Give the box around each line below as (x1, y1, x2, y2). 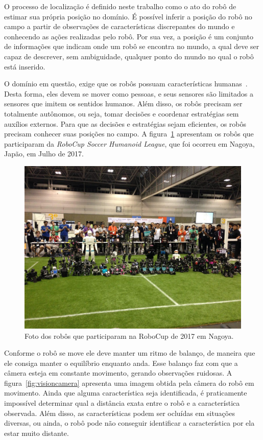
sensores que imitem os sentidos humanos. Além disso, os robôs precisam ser (4, 98, 243, 109)
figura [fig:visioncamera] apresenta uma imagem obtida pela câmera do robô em (4, 377, 254, 388)
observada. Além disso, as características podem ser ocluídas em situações (4, 407, 235, 418)
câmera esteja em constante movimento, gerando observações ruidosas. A (4, 367, 232, 378)
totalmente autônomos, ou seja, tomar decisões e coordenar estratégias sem (4, 108, 239, 119)
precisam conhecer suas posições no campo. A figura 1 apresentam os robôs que (4, 128, 254, 139)
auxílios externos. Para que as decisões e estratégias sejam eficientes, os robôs (4, 118, 246, 129)
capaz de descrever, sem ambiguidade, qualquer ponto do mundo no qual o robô (4, 51, 254, 61)
